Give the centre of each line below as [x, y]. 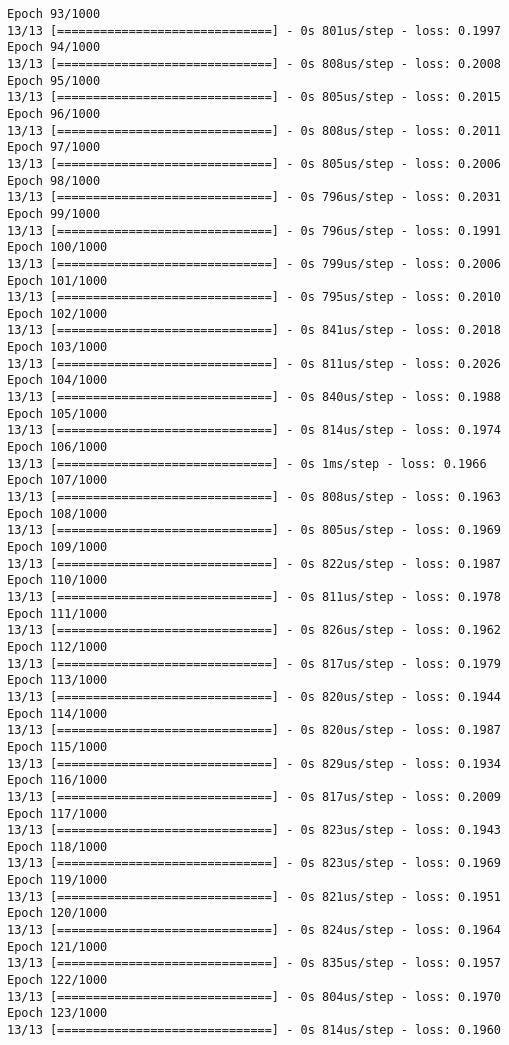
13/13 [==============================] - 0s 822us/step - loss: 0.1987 [254, 563]
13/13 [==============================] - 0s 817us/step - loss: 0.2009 [254, 796]
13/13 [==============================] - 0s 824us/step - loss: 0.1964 [254, 930]
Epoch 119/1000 [57, 880]
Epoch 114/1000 [57, 713]
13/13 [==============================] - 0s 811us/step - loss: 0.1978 [254, 596]
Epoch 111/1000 [57, 613]
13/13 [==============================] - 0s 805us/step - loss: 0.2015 [254, 97]
